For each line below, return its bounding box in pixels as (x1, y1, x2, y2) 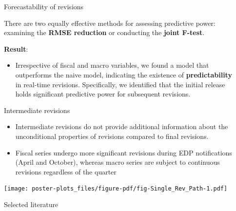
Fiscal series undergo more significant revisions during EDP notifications (15, 147, 232, 157)
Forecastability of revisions (4, 1, 84, 11)
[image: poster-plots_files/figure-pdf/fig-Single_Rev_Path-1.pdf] (4, 185, 228, 192)
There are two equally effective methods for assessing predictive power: (4, 18, 216, 28)
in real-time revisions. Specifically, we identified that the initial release (15, 79, 225, 89)
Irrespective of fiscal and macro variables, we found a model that (15, 60, 209, 70)
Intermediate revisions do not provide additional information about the (15, 121, 228, 132)
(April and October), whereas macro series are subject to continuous (15, 157, 220, 167)
